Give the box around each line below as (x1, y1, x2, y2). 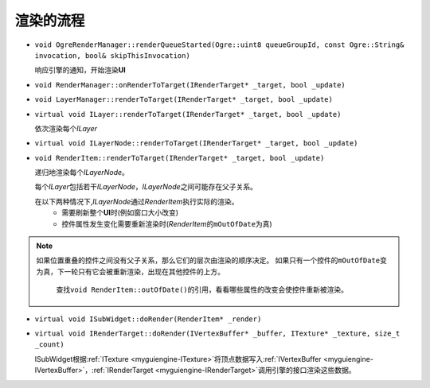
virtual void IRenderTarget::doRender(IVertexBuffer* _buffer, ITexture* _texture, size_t (34, 328, 401, 338)
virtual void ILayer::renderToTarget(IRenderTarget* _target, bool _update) (34, 110, 342, 118)
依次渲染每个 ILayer (34, 123, 97, 133)
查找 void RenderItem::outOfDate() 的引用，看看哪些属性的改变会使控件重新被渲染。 (56, 285, 349, 294)
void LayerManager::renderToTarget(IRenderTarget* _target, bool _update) (34, 95, 334, 104)
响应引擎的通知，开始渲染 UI (34, 65, 127, 75)
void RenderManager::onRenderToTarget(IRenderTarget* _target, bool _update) (34, 80, 346, 89)
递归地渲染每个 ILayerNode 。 (34, 168, 129, 177)
